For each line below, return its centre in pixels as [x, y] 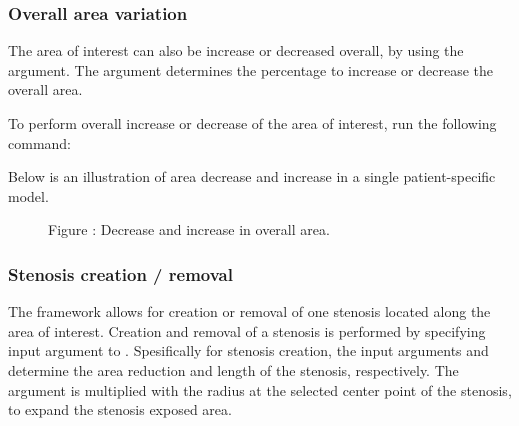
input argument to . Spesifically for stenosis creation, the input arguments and [248, 350]
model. [28, 195]
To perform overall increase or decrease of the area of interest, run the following [252, 123]
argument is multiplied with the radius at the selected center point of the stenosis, [260, 389]
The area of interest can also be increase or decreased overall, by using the [236, 50]
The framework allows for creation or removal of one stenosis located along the [249, 311]
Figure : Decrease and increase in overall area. [189, 229]
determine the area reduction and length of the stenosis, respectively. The [233, 369]
